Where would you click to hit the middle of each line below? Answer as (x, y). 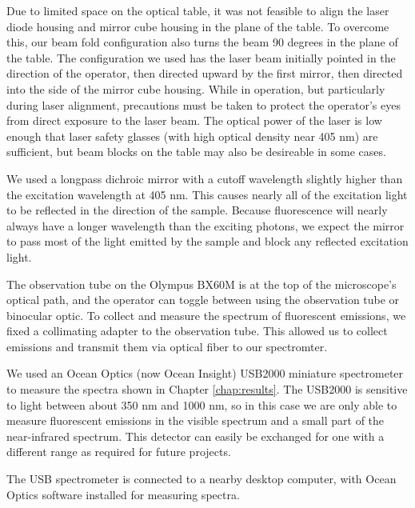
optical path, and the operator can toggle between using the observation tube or (203, 300)
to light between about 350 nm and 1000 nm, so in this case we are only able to (202, 404)
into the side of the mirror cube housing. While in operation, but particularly (196, 88)
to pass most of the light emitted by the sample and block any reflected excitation (207, 241)
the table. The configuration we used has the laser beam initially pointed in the (201, 57)
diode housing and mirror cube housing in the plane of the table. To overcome (198, 26)
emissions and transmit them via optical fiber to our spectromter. (167, 346)
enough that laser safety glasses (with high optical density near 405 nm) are (192, 136)
